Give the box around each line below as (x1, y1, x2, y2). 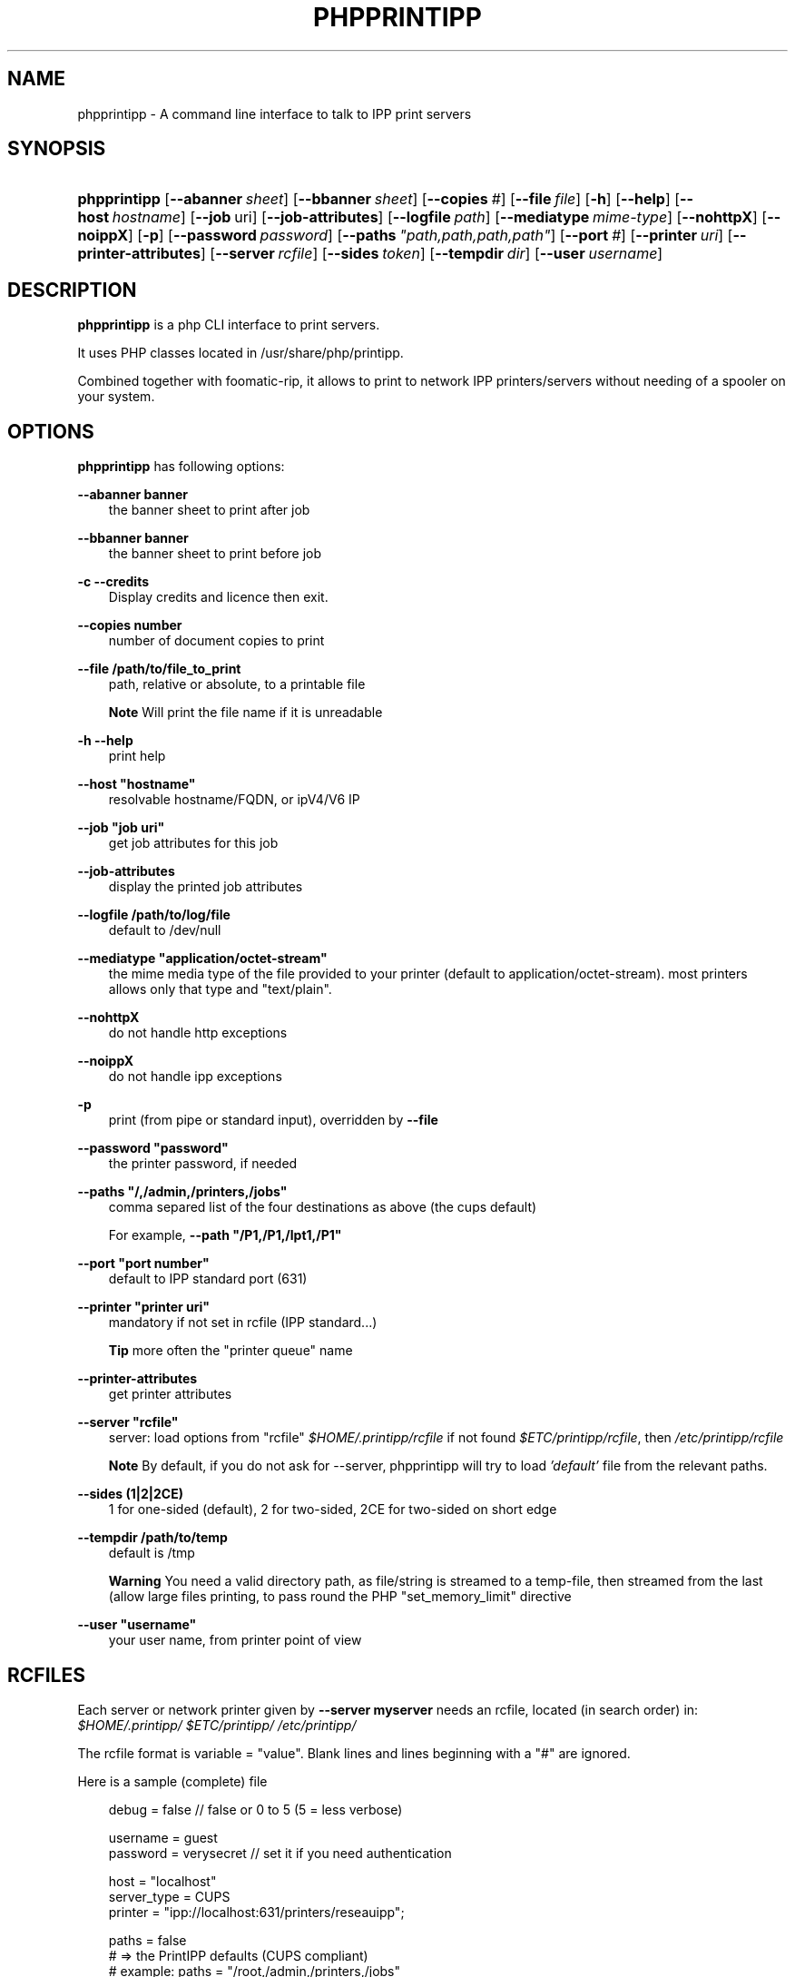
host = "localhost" (108, 1873, 217, 1889)
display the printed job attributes (108, 879, 303, 895)
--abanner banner (77, 487, 189, 503)
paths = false (108, 1932, 187, 1948)
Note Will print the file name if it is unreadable (108, 704, 383, 721)
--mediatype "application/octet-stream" (77, 950, 328, 967)
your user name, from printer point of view (108, 1632, 362, 1648)
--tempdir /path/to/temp (77, 1529, 228, 1546)
